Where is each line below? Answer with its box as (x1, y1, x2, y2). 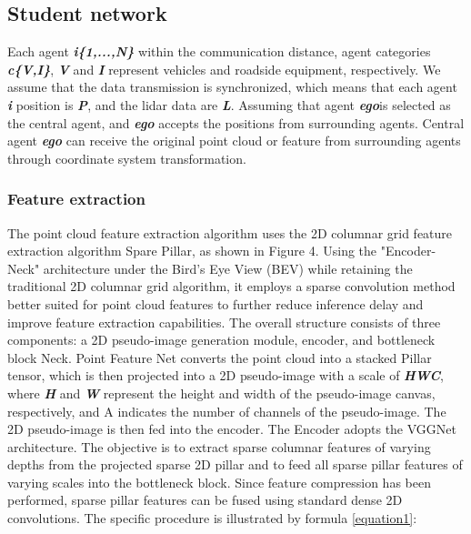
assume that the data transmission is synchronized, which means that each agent (7, 77, 457, 96)
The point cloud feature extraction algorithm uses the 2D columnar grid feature (7, 223, 453, 242)
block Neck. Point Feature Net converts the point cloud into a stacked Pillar (7, 348, 432, 367)
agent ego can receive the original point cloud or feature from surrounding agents (7, 131, 461, 150)
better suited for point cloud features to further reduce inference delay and (7, 294, 424, 313)
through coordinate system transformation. (7, 148, 246, 167)
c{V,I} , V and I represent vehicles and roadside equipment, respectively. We (7, 59, 441, 78)
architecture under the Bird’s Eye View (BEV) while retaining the (43, 258, 413, 277)
